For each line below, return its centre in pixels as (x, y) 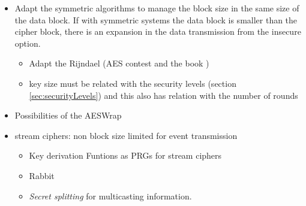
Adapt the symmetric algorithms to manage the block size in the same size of (157, 8)
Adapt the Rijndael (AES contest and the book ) (119, 63)
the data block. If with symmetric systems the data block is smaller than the (156, 19)
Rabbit (42, 175)
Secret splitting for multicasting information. (110, 196)
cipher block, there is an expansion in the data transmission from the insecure (158, 31)
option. (28, 43)
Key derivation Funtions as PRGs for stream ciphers (125, 155)
